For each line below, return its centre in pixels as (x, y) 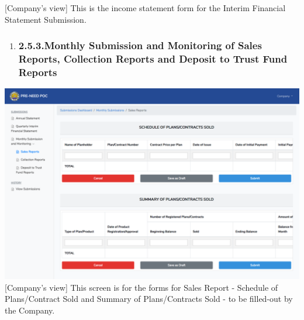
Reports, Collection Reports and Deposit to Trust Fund (153, 59)
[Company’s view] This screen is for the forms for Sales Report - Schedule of (141, 287)
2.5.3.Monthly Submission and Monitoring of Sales (140, 45)
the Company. (30, 310)
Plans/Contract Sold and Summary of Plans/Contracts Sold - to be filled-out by (149, 299)
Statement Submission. (46, 19)
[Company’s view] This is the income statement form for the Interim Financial (145, 8)
